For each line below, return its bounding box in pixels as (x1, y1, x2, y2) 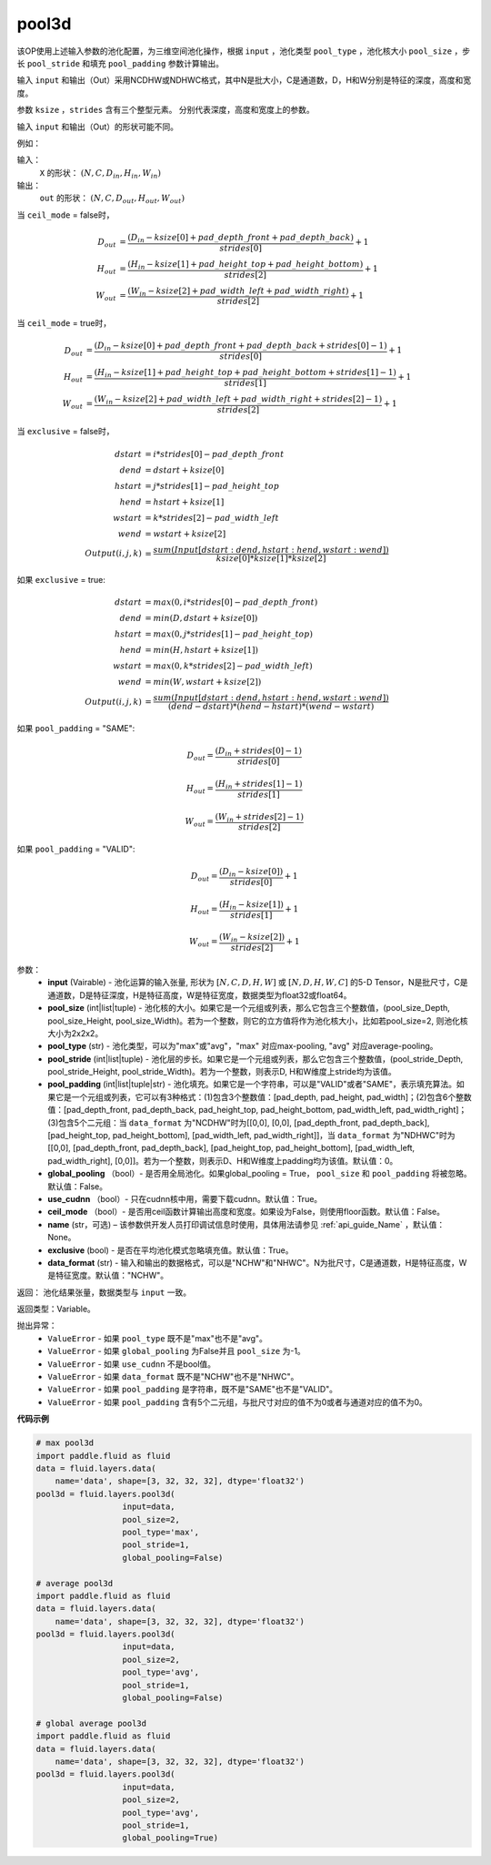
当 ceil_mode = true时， (16, 318, 112, 329)
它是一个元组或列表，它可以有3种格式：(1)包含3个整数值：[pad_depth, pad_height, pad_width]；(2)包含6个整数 (55, 1091, 472, 1102)
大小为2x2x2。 (47, 1027, 104, 1038)
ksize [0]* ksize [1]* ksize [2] (215, 553, 326, 564)
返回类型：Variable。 (16, 1303, 95, 1315)
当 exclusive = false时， (16, 426, 115, 437)
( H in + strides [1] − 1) (215, 779, 303, 791)
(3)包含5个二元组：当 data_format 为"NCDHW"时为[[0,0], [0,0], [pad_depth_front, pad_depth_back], (47, 1116, 430, 1128)
